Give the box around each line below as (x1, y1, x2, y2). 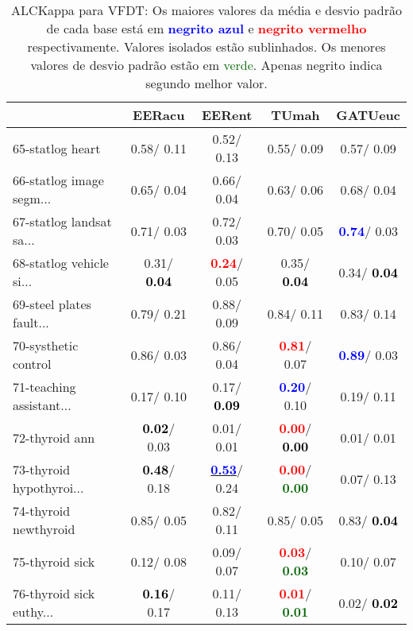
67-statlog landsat (13, 212, 112, 230)
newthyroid (13, 520, 75, 538)
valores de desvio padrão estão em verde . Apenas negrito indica (30, 56, 383, 74)
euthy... (13, 602, 54, 621)
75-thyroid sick (13, 552, 95, 571)
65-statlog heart (13, 138, 101, 157)
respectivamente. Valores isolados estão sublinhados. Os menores (27, 37, 386, 56)
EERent (202, 106, 253, 124)
